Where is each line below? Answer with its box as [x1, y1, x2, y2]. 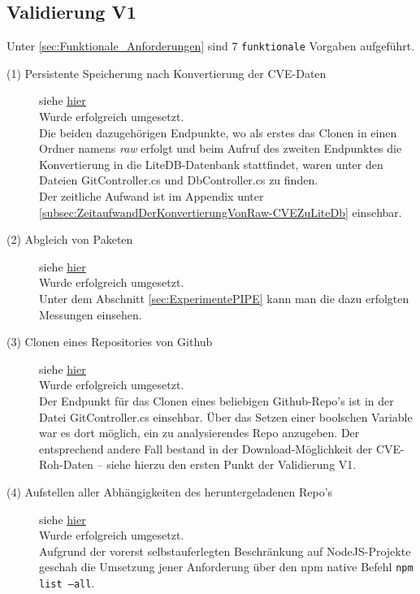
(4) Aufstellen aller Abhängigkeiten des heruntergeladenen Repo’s [6, 483, 333, 500]
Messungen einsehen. [39, 306, 142, 323]
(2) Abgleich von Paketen [6, 231, 133, 248]
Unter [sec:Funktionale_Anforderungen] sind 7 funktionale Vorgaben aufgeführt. [6, 37, 415, 54]
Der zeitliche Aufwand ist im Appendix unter [39, 188, 264, 205]
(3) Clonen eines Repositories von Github [6, 333, 213, 350]
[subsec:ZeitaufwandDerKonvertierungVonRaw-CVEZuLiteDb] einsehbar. [39, 203, 402, 220]
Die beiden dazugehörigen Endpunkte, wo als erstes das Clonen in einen [39, 124, 397, 141]
